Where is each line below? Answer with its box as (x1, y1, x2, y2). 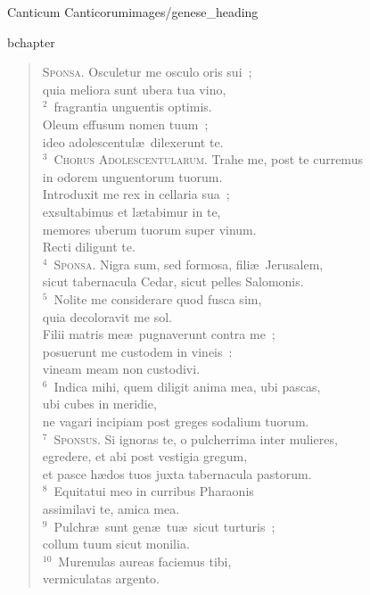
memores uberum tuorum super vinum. (42, 219, 257, 238)
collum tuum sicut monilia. (42, 534, 190, 553)
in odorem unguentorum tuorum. (42, 167, 223, 186)
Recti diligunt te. (42, 237, 136, 256)
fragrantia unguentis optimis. (53, 97, 212, 116)
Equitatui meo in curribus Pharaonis (53, 482, 254, 500)
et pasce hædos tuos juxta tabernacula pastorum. (42, 464, 312, 483)
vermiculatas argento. (42, 569, 160, 588)
